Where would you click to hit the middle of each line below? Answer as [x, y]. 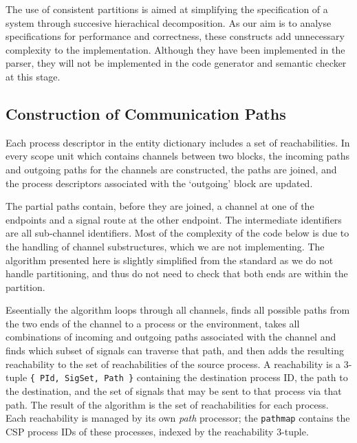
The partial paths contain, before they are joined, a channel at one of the [160, 206]
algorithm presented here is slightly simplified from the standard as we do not [170, 260]
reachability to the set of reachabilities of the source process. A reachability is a [173, 364]
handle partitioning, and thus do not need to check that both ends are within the [177, 273]
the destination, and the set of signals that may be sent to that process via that [174, 390]
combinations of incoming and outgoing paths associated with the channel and [171, 337]
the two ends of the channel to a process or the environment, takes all [153, 323]
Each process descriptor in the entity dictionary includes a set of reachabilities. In [178, 142]
